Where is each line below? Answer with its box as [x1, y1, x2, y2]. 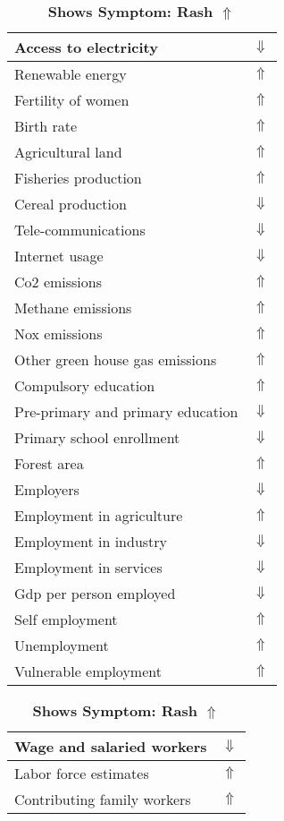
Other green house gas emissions [14, 349, 217, 370]
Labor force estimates [14, 763, 149, 783]
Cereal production [14, 193, 127, 214]
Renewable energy [14, 64, 127, 84]
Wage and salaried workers [14, 736, 207, 757]
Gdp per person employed [14, 583, 176, 603]
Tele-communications [14, 219, 146, 240]
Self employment [14, 609, 118, 629]
